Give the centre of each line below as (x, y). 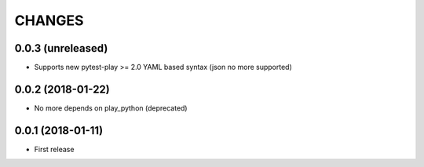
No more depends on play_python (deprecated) (111, 108)
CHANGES (49, 20)
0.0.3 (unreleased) (61, 48)
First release (54, 149)
